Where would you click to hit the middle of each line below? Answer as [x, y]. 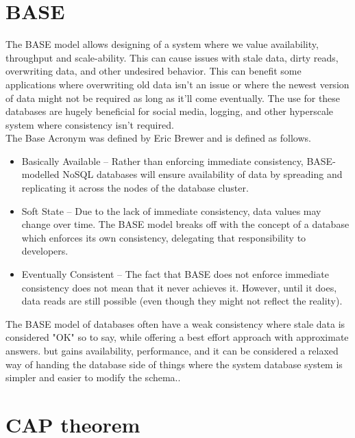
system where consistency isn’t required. [90, 124]
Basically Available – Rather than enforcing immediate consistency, [162, 160]
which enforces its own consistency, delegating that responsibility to [164, 237]
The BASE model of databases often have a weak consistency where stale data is [175, 323]
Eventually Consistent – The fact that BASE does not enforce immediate [175, 274]
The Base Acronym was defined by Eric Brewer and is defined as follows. [158, 138]
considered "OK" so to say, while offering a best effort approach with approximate [177, 337]
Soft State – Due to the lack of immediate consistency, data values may [171, 210]
